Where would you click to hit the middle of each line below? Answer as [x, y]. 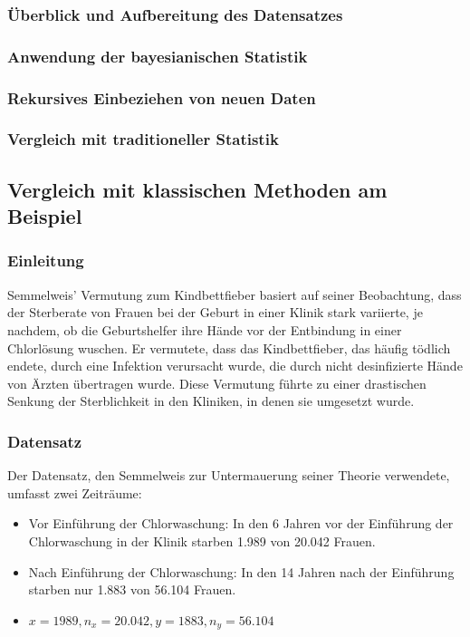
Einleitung [46, 261]
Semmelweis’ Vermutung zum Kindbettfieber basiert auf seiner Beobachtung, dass [235, 294]
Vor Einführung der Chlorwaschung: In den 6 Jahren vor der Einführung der [241, 523]
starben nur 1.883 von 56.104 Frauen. [132, 589]
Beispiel [45, 216]
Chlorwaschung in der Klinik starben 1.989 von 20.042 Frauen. [202, 540]
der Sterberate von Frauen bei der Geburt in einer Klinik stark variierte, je [215, 312]
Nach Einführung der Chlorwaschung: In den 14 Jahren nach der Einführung [241, 571]
